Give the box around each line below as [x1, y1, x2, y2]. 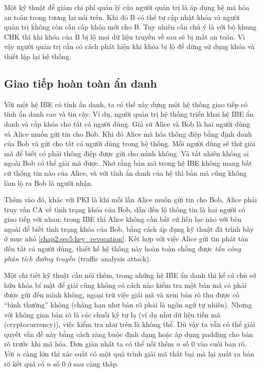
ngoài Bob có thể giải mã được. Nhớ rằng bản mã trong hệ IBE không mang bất [4, 158, 252, 168]
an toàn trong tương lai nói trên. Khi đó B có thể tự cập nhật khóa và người [4, 12, 240, 22]
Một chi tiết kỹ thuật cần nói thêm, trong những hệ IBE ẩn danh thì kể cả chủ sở [4, 270, 256, 280]
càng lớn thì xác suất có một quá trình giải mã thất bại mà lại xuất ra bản [23, 348, 254, 359]
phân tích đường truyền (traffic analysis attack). [4, 253, 151, 263]
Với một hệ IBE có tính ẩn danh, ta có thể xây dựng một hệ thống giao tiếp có [4, 99, 248, 109]
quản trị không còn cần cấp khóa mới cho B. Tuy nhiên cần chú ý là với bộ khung [4, 22, 257, 32]
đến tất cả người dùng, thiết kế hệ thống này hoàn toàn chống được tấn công [4, 243, 241, 254]
